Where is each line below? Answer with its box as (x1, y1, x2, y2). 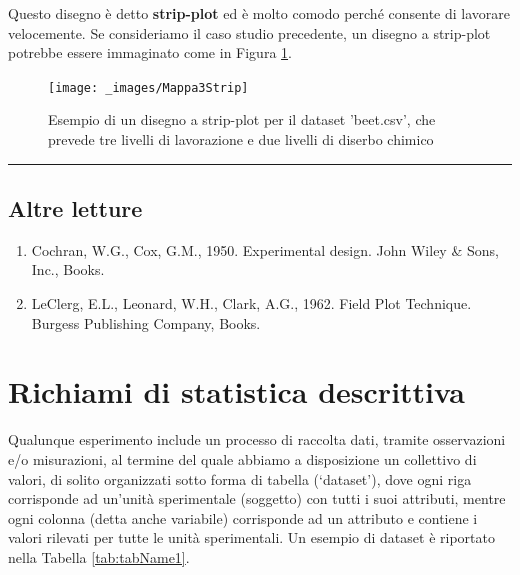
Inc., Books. (31, 259, 105, 280)
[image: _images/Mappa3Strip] (48, 80, 249, 95)
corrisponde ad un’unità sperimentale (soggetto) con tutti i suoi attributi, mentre (8, 488, 506, 509)
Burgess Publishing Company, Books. (31, 312, 261, 333)
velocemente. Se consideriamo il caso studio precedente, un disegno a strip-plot (8, 22, 491, 43)
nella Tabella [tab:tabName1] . (8, 546, 190, 567)
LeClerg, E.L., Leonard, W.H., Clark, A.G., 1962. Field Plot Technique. (31, 293, 472, 314)
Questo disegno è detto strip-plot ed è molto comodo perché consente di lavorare (8, 3, 510, 23)
